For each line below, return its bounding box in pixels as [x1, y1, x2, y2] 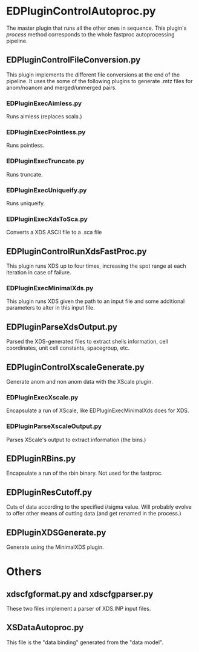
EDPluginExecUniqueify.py [6, 186, 87, 194]
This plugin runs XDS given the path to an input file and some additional [6, 297, 185, 305]
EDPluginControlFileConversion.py [6, 55, 141, 65]
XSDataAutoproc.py [6, 622, 84, 633]
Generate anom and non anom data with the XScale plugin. [6, 378, 153, 385]
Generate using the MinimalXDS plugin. [6, 543, 104, 551]
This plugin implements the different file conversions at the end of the [6, 71, 180, 78]
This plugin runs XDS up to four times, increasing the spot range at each [6, 262, 186, 270]
